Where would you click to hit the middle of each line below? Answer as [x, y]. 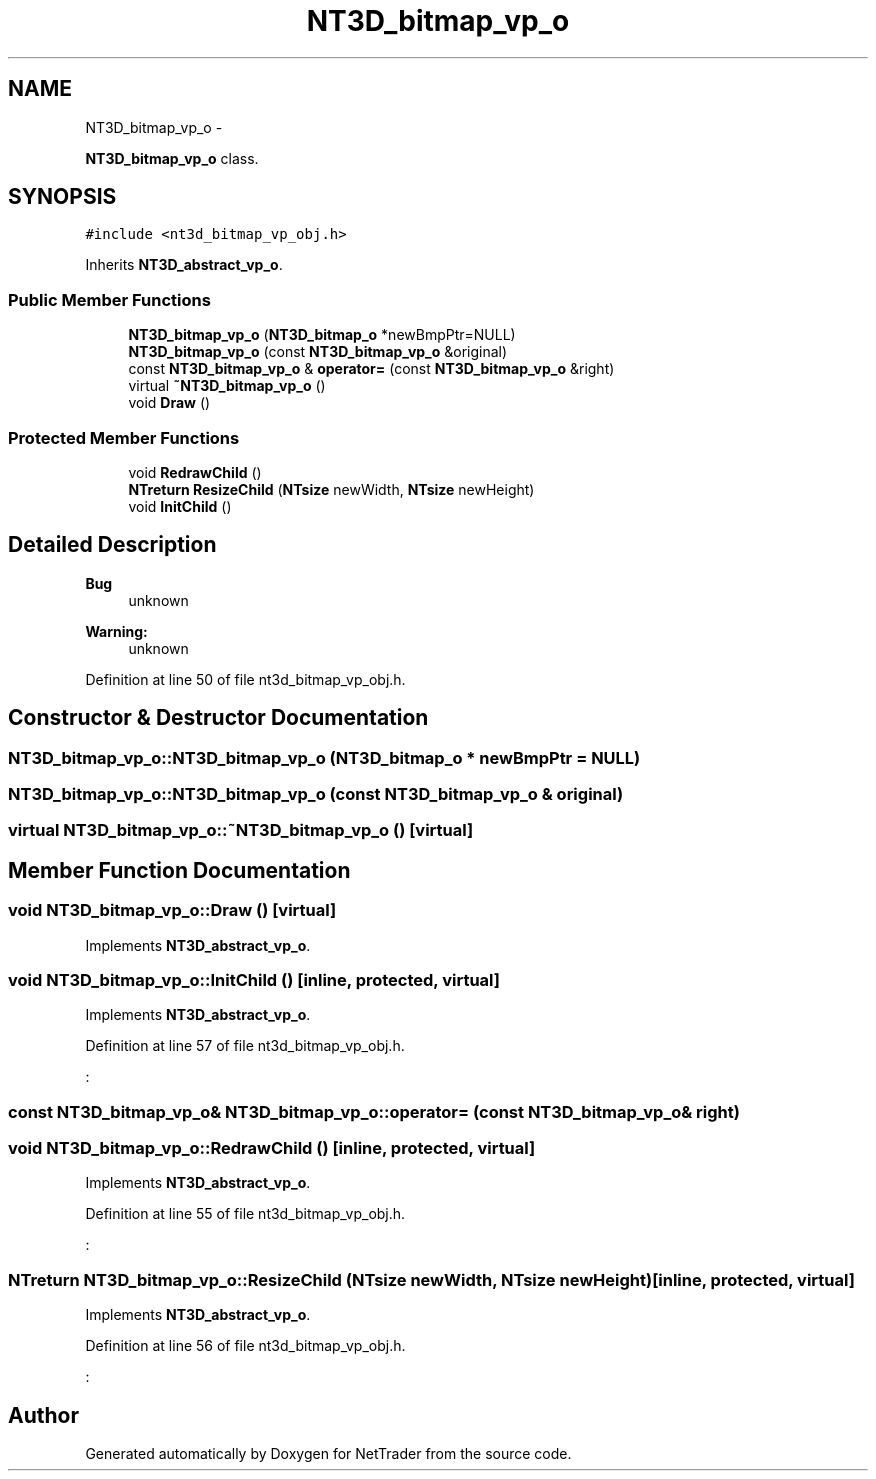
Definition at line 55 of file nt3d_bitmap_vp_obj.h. [245, 1214]
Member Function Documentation [179, 870]
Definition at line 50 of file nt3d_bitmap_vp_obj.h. [245, 679]
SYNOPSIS [62, 197]
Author [43, 1415]
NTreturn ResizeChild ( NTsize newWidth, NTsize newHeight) [331, 489]
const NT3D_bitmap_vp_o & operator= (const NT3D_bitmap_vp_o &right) [371, 369]
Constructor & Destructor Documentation [218, 718]
